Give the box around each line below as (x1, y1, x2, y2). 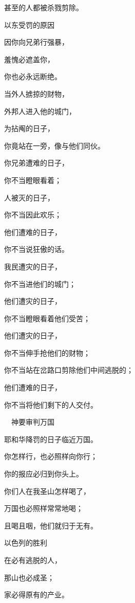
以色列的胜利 (4, 537, 47, 548)
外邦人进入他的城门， (4, 105, 76, 116)
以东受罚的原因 (4, 19, 54, 30)
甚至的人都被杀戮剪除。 (4, 2, 83, 12)
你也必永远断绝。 (4, 71, 62, 82)
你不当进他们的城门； (4, 278, 76, 289)
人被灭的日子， (4, 192, 54, 203)
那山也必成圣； (4, 572, 54, 582)
